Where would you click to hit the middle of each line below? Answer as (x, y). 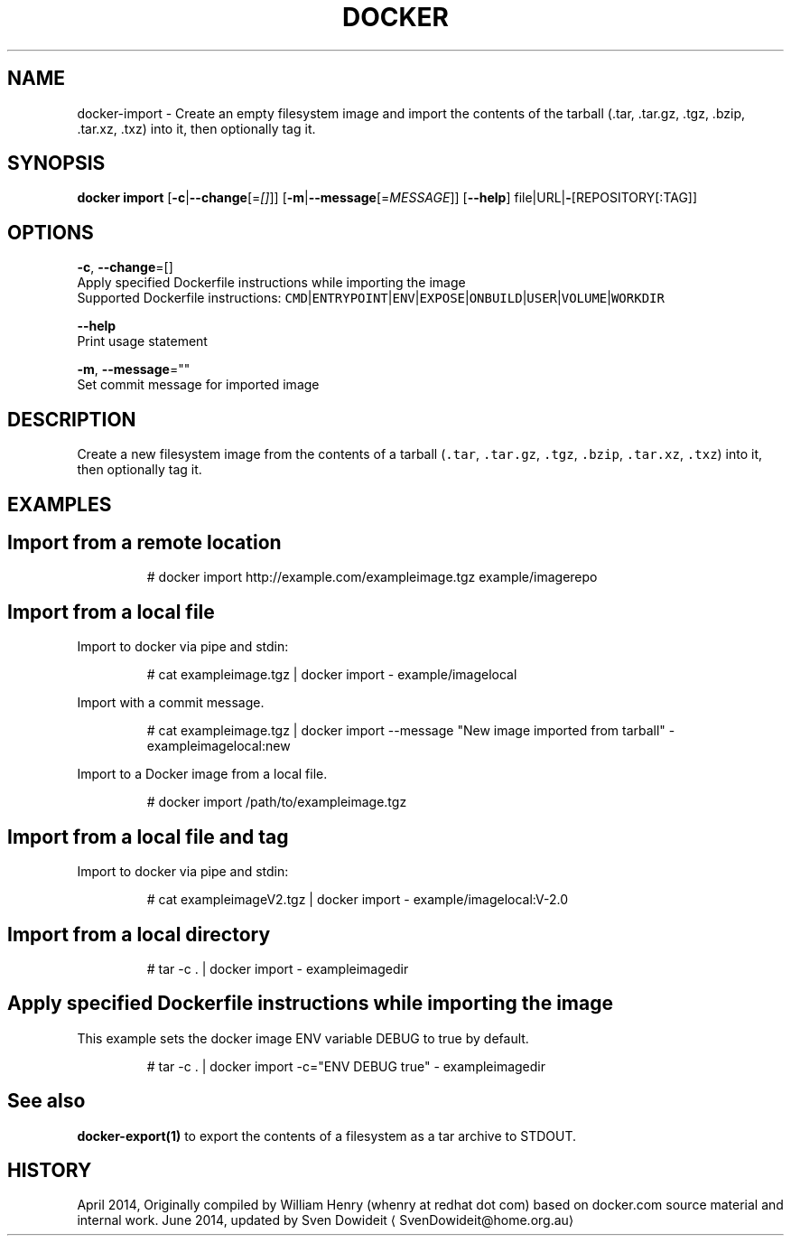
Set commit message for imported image (198, 385)
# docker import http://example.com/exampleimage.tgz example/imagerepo (372, 577)
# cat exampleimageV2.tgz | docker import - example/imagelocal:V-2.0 (357, 900)
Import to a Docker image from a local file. (202, 774)
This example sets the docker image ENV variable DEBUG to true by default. (303, 1038)
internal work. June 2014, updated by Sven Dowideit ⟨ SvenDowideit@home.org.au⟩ (326, 1220)
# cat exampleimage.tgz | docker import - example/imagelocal (332, 675)
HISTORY (50, 1171)
